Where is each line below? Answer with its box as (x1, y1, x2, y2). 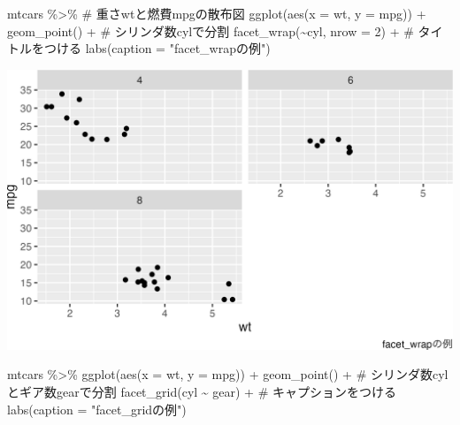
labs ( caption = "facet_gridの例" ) (7, 399, 187, 418)
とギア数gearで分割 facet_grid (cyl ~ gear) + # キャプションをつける (7, 382, 397, 400)
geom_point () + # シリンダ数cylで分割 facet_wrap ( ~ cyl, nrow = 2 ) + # (7, 21, 414, 40)
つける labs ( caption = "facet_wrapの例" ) (43, 39, 271, 57)
